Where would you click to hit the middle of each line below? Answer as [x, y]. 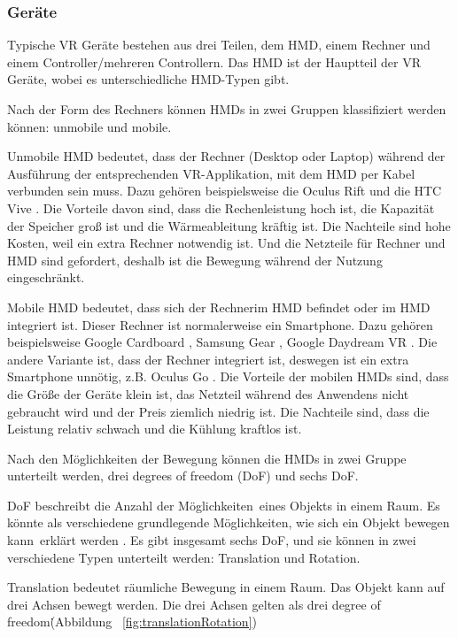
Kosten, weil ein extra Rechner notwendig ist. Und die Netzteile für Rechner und [226, 243]
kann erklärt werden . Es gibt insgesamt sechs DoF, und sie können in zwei [212, 540]
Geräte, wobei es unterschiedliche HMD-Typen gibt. [148, 79]
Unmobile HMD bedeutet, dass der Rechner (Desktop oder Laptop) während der [226, 156]
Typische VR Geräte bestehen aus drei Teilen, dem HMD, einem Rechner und [219, 45]
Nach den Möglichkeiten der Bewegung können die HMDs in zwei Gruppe [207, 458]
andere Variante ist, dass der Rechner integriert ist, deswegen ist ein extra [208, 359]
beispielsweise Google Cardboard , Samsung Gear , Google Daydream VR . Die [222, 342]
